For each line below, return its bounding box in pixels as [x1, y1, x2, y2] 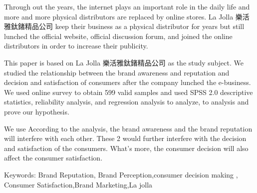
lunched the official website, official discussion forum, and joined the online [4, 30, 233, 41]
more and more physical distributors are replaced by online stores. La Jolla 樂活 [4, 11, 250, 21]
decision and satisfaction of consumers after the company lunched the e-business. [4, 77, 251, 87]
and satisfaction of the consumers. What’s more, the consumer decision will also [4, 142, 249, 153]
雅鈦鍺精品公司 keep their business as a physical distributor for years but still [4, 21, 245, 31]
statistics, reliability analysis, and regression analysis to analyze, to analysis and [4, 96, 249, 107]
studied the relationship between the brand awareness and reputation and [4, 67, 230, 77]
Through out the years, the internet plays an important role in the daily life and [4, 1, 250, 11]
